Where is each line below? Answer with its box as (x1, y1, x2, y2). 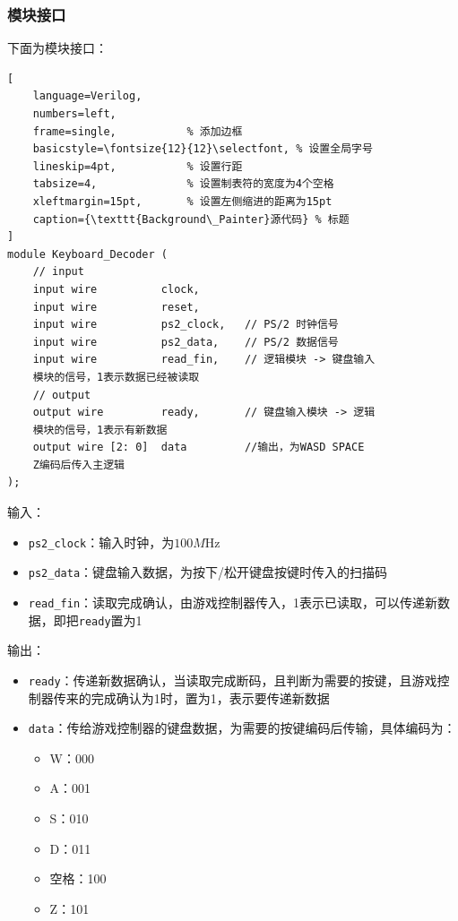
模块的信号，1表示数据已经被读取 (32, 370, 200, 383)
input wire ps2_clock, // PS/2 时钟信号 (32, 318, 339, 331)
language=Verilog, (32, 90, 143, 103)
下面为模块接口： (7, 39, 108, 57)
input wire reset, (32, 300, 200, 314)
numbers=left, (32, 108, 117, 120)
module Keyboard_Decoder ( (7, 247, 168, 261)
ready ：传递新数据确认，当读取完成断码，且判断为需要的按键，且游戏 (28, 670, 437, 689)
